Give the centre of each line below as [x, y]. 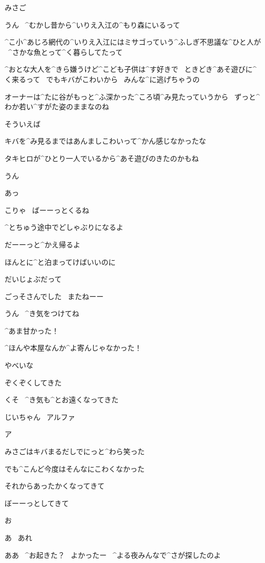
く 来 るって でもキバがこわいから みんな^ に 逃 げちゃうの [102, 79]
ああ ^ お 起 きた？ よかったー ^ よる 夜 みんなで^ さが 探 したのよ [113, 555]
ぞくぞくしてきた [33, 382]
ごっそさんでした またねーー [54, 296]
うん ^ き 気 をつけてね [42, 313]
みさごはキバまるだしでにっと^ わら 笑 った [75, 451]
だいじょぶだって [33, 279]
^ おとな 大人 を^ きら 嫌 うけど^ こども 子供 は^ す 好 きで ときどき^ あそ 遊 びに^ [131, 69]
